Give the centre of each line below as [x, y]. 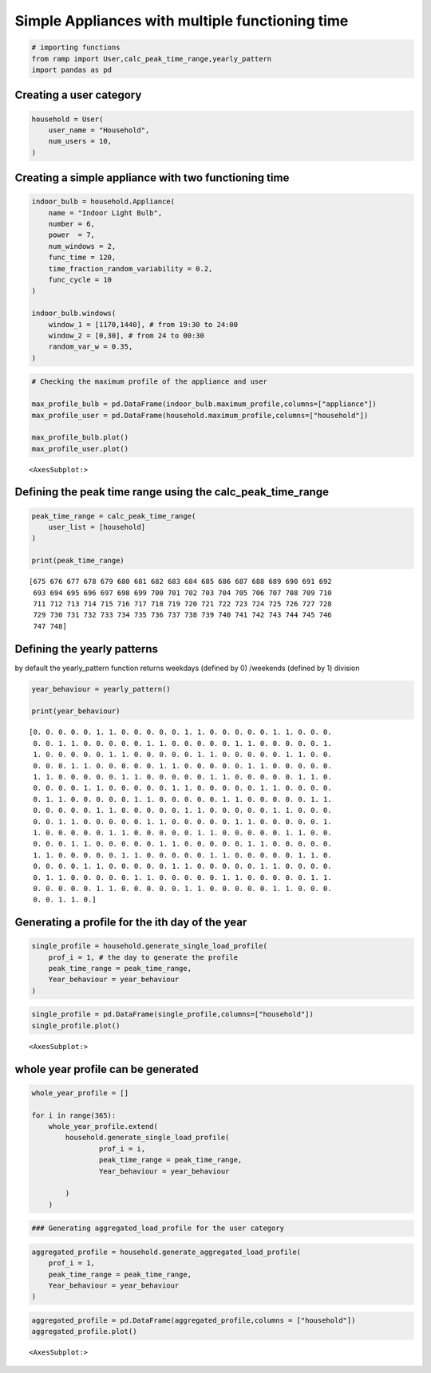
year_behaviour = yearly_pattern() [101, 689]
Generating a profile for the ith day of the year [131, 923]
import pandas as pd [71, 69]
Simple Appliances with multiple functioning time [182, 21]
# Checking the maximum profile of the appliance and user [149, 382]
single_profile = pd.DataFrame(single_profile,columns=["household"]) [173, 1014]
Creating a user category [78, 95]
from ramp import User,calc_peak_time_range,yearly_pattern [152, 59]
